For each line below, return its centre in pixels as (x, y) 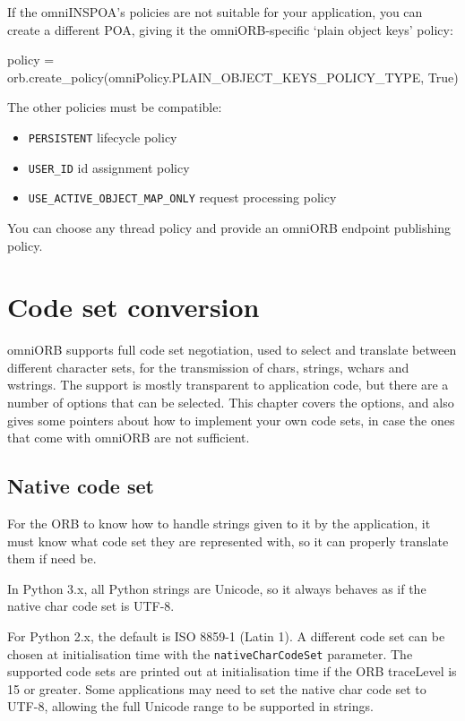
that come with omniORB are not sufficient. (129, 438)
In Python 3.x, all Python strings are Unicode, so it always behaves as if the (217, 588)
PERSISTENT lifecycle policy (103, 137)
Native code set (81, 486)
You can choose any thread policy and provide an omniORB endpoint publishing (229, 227)
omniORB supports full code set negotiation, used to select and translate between (232, 350)
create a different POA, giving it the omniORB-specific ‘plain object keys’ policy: (230, 29)
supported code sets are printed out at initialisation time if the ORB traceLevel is (232, 671)
